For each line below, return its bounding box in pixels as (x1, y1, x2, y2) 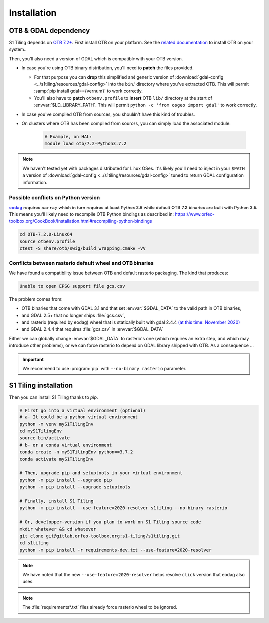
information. (22, 179, 48, 185)
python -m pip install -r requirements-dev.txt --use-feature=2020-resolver (19, 547, 212, 553)
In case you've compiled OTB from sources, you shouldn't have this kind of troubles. (21, 111, 195, 117)
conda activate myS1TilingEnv (19, 456, 94, 462)
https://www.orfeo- (175, 211, 215, 217)
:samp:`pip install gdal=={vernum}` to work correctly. (34, 88, 143, 94)
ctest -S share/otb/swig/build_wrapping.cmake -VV (19, 246, 146, 251)
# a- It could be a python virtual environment (19, 415, 138, 420)
